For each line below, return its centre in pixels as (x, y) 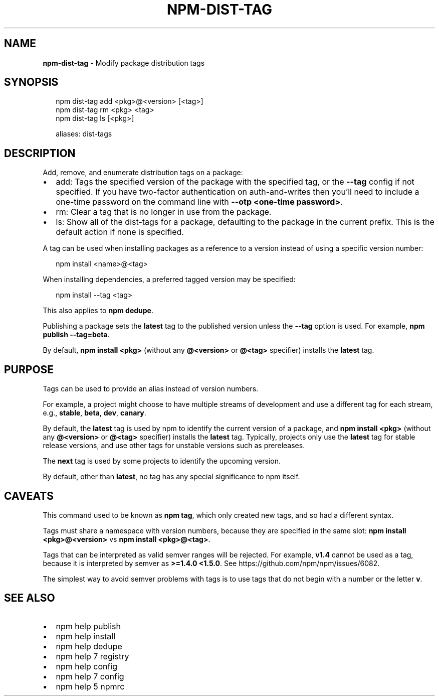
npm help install (86, 636)
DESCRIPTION (40, 153)
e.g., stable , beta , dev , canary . (94, 413)
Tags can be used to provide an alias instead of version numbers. (151, 389)
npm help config (87, 666)
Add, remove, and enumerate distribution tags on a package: (143, 173)
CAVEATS (29, 496)
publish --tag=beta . (76, 335)
